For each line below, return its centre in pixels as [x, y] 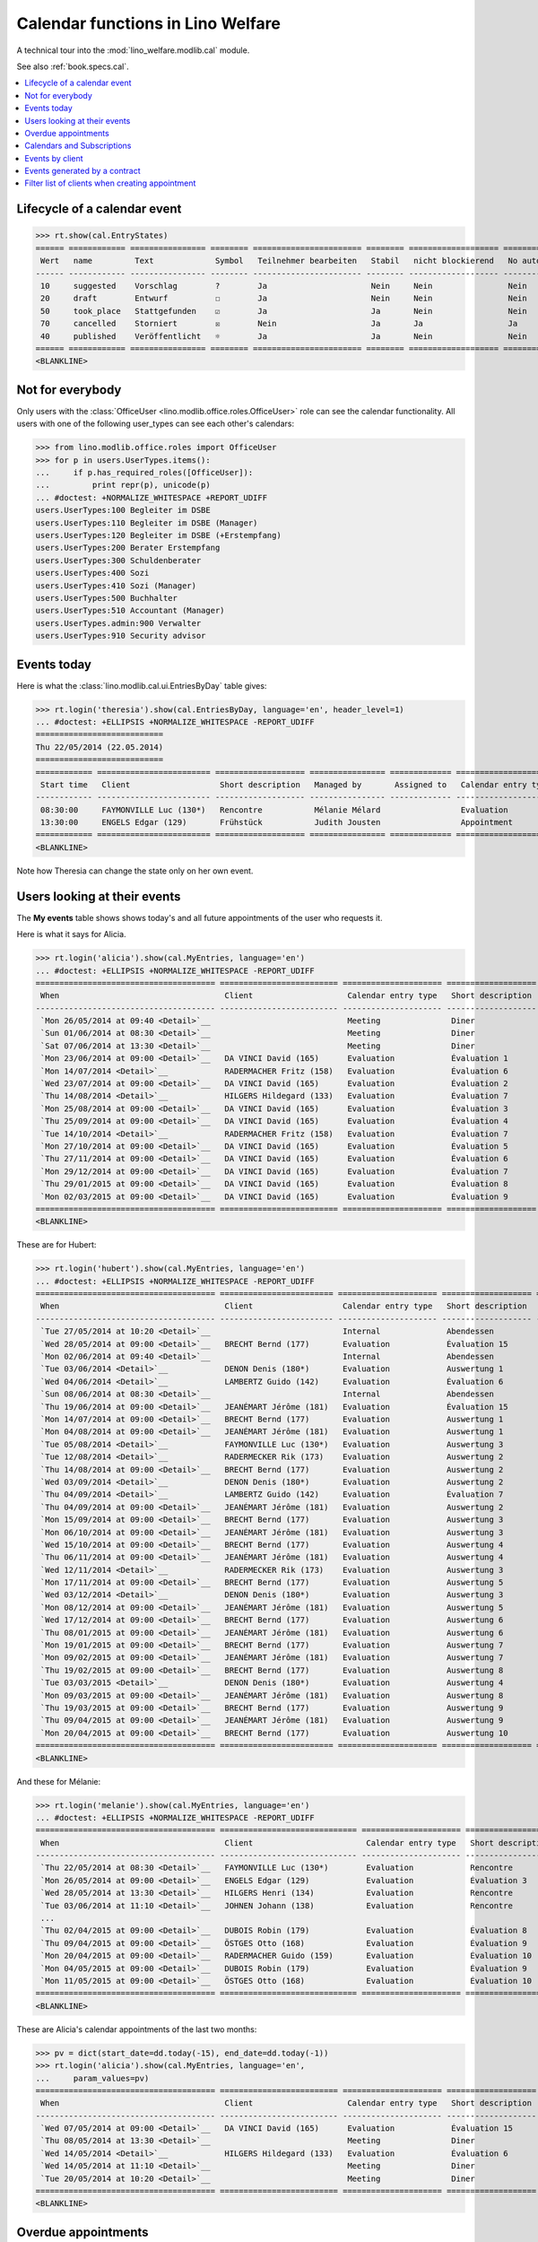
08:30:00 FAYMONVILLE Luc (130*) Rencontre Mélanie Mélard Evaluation [274, 810]
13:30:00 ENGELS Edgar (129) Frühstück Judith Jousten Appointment [277, 822]
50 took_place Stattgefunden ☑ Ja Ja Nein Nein [284, 311]
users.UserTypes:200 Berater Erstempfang [128, 548]
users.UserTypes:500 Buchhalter [107, 598]
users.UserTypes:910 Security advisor [121, 636]
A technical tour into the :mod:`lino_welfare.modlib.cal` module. [133, 50]
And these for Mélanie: [59, 1781]
